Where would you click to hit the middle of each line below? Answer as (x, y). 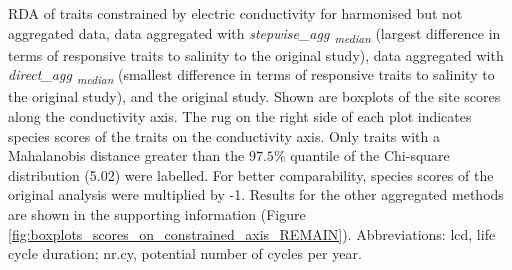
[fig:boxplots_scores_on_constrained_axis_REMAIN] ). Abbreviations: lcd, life (252, 233)
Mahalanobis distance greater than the (126, 155)
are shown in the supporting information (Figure (157, 214)
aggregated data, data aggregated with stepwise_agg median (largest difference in (254, 34)
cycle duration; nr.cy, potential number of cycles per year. (185, 253)
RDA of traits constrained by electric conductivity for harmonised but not (235, 13)
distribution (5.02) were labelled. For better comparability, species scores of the (251, 174)
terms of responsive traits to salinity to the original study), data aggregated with (256, 54)
